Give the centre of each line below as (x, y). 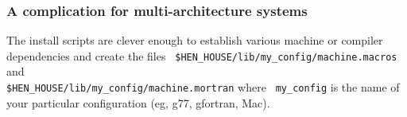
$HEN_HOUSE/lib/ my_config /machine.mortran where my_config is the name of (203, 87)
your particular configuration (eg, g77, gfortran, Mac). (138, 102)
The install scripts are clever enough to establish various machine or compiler (195, 40)
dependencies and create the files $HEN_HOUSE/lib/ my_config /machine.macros (202, 55)
